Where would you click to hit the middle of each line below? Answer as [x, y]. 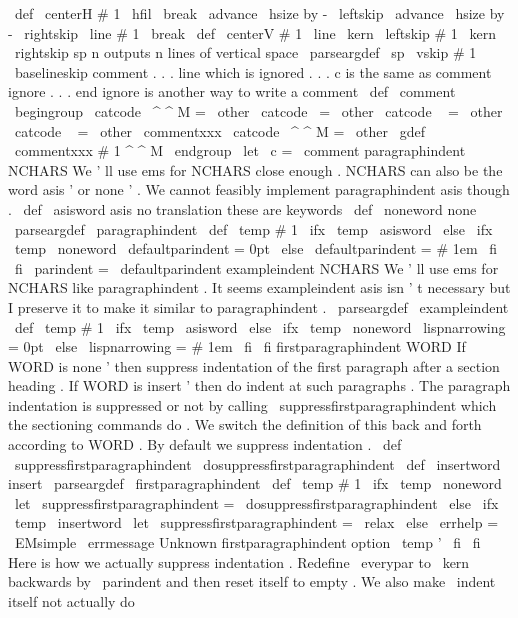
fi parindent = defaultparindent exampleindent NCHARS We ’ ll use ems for [256, 267]
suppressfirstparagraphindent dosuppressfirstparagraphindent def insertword [257, 463]
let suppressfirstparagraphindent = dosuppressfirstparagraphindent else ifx [256, 502]
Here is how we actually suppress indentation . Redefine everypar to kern [239, 561]
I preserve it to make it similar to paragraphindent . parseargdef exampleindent [258, 306]
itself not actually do [71, 600]
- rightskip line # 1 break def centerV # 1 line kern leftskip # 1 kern [252, 32]
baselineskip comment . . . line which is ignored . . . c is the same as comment [253, 71]
